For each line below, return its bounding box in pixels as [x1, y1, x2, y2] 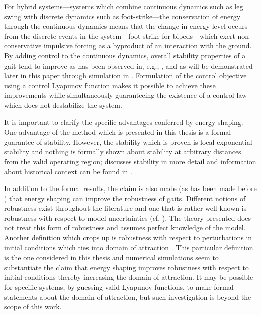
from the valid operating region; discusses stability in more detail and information [4, 156, 256, 166]
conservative [4, 40, 42, 51]
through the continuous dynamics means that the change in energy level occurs [4, 21, 248, 31]
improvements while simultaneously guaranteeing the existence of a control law [4, 90, 247, 100]
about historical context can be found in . [4, 166, 132, 176]
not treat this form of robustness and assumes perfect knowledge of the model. [4, 222, 246, 233]
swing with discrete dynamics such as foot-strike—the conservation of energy [4, 11, 241, 21]
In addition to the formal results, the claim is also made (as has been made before [4, 183, 257, 194]
